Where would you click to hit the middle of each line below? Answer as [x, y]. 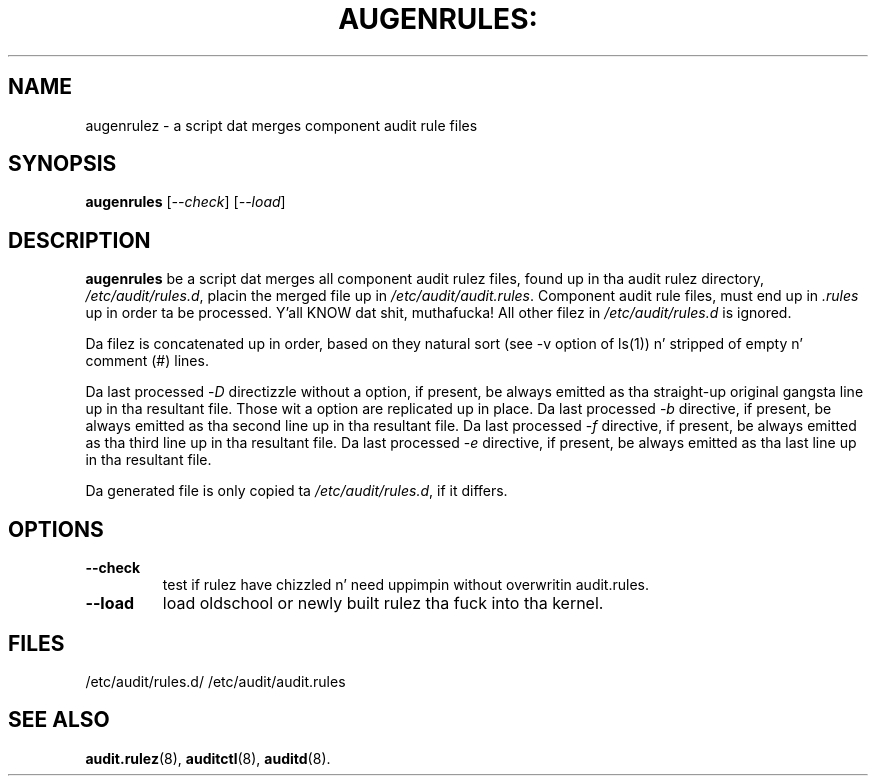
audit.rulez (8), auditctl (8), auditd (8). [208, 758]
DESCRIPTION [79, 240]
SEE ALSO [59, 720]
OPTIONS [56, 529]
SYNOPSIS [62, 164]
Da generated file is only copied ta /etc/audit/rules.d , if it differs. [296, 491]
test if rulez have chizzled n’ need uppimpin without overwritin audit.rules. [405, 585]
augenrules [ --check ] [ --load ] [185, 202]
